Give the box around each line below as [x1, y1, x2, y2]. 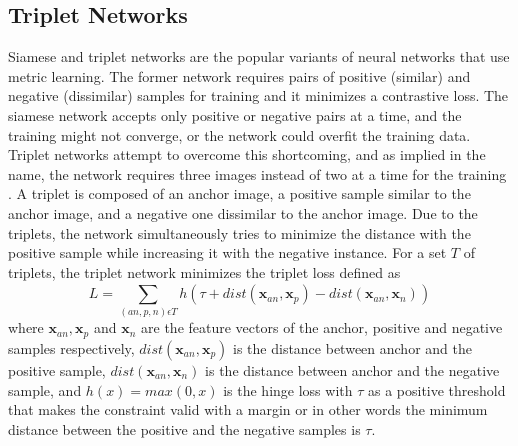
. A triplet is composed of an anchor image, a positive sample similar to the [8, 183, 471, 204]
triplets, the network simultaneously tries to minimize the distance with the [8, 222, 471, 243]
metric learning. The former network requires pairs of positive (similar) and [8, 65, 471, 86]
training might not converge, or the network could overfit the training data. [8, 124, 471, 145]
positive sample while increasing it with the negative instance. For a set [8, 242, 447, 263]
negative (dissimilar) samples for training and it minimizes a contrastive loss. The [8, 85, 509, 106]
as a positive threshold [367, 379, 506, 400]
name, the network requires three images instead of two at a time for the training [8, 163, 507, 184]
